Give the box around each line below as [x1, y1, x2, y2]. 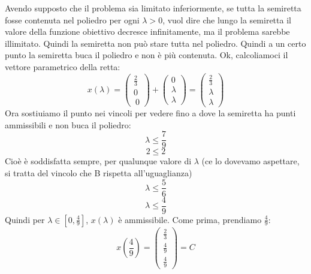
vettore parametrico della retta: [5, 60, 120, 73]
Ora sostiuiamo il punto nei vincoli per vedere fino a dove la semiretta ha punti [5, 107, 296, 119]
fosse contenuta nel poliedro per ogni [5, 13, 140, 26]
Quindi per [5, 213, 45, 225]
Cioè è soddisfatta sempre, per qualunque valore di [5, 155, 192, 167]
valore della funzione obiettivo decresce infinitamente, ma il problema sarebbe [5, 25, 290, 38]
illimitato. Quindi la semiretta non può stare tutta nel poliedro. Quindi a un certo [5, 37, 306, 49]
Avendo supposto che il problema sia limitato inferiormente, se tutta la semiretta [5, 2, 301, 14]
